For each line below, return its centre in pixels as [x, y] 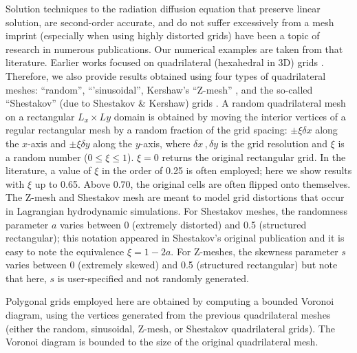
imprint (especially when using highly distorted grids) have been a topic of [163, 35]
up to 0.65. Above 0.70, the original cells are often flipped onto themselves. [193, 183]
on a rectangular [40, 116]
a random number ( [47, 157]
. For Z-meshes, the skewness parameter [255, 251]
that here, [26, 278]
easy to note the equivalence [65, 251]
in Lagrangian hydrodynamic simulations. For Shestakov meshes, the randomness [176, 210]
